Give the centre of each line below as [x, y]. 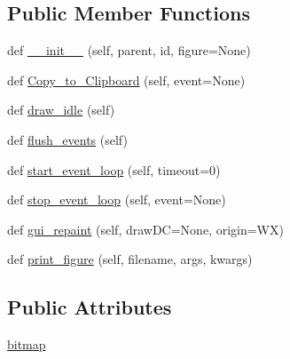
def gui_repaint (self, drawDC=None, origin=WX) [145, 229]
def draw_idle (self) [61, 110]
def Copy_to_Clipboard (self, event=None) [126, 80]
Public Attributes [90, 307]
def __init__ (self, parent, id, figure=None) [129, 50]
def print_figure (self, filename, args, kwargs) [130, 259]
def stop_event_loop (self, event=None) [117, 199]
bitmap [27, 344]
